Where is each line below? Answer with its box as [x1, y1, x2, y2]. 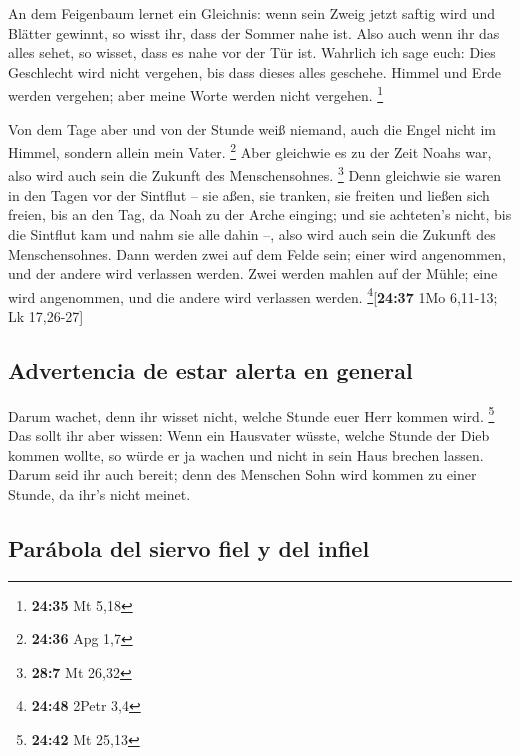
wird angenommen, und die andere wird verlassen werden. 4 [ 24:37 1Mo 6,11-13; [8, 283, 498, 307]
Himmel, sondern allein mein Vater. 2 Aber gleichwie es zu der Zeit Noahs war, [8, 139, 492, 162]
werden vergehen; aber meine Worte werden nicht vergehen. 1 [8, 82, 384, 106]
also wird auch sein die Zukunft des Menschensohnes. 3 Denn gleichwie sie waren [8, 162, 502, 186]
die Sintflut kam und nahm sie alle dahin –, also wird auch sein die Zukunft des [8, 223, 496, 244]
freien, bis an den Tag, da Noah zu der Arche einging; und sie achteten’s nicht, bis [8, 204, 512, 225]
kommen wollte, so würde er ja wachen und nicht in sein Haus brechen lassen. [8, 444, 484, 465]
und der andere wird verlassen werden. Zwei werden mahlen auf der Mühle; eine [8, 263, 498, 284]
